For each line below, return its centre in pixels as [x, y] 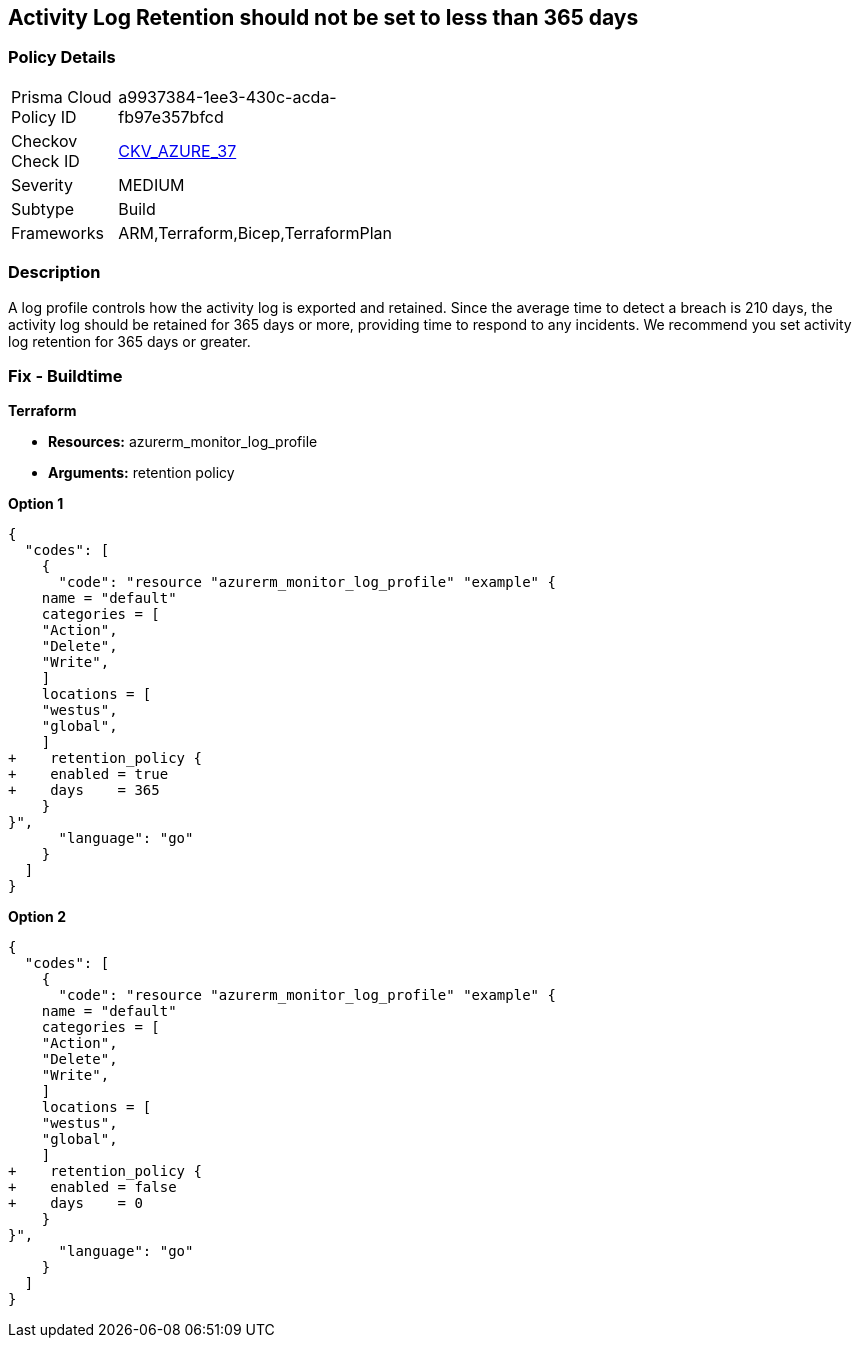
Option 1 [36, 504]
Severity [42, 184]
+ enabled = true [88, 774]
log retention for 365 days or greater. [129, 341]
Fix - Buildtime [65, 375]
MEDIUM [151, 184]
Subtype [43, 208]
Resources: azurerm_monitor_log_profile [183, 442]
